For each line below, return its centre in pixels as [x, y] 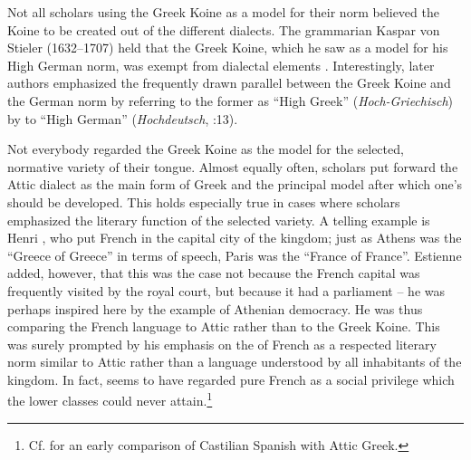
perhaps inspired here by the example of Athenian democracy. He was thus [215, 308]
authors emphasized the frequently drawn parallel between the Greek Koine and [229, 83]
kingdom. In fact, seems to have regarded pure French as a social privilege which [231, 379]
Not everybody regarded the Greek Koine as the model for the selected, [206, 149]
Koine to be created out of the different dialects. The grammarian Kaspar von [224, 29]
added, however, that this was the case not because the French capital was [214, 273]
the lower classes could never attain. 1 [110, 399]
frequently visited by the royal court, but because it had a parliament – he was [226, 290]
